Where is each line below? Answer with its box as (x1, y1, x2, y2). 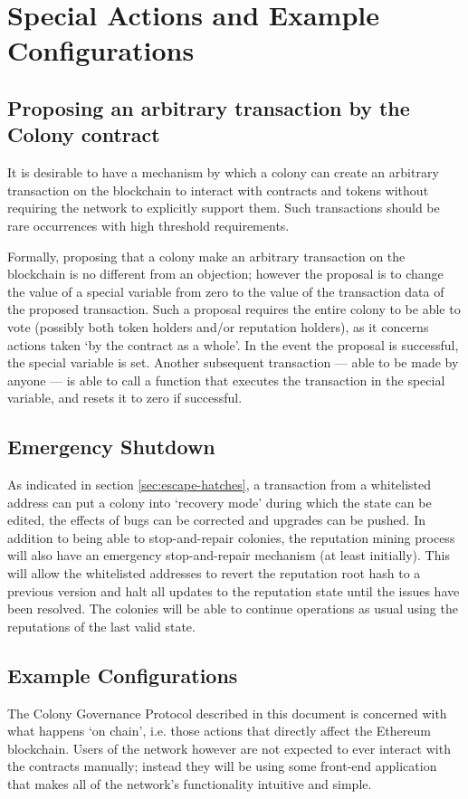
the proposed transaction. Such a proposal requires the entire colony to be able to (7, 300, 461, 319)
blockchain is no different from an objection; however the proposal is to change (7, 264, 444, 283)
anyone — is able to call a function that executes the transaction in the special (7, 370, 445, 389)
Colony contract (7, 120, 160, 148)
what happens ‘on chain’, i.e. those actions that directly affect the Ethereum (7, 721, 431, 740)
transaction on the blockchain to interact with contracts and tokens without (7, 180, 429, 199)
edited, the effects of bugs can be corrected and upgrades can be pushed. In (7, 510, 426, 529)
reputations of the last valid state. (7, 616, 196, 635)
